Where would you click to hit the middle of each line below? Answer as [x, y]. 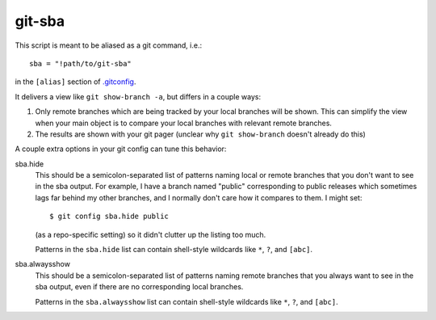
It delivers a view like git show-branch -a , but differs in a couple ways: [138, 96]
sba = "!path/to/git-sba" [81, 63]
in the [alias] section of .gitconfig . [75, 82]
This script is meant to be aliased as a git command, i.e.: [108, 45]
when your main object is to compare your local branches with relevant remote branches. [184, 123]
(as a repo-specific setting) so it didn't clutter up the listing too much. [151, 234]
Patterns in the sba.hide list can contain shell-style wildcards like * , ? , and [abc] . [174, 250]
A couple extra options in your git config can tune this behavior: [121, 149]
